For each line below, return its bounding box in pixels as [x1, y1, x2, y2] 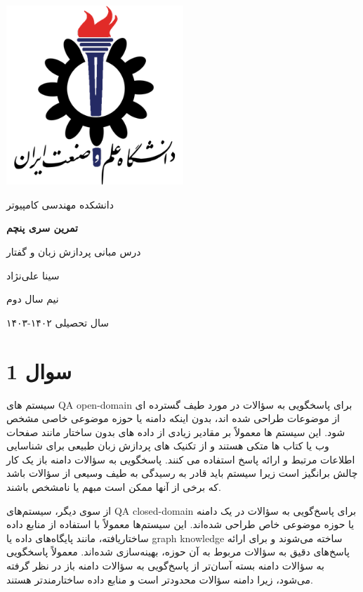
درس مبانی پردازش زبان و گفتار [6, 244, 141, 258]
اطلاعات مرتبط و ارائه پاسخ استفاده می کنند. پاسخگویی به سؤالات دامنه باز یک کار [6, 452, 355, 466]
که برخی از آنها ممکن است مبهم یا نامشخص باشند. [6, 480, 221, 494]
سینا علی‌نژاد [6, 268, 60, 282]
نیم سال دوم [6, 291, 59, 306]
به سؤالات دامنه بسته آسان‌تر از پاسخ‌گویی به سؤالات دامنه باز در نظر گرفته [6, 558, 324, 573]
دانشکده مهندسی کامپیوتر [6, 197, 114, 211]
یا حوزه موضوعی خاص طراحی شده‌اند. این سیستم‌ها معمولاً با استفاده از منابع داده [6, 517, 355, 532]
